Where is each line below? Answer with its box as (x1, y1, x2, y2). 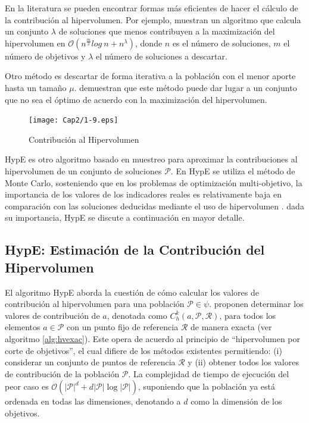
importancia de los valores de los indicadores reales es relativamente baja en (5, 188, 282, 200)
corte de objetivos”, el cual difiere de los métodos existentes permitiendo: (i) (5, 344, 282, 356)
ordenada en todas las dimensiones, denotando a (5, 395, 181, 408)
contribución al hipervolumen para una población (5, 297, 185, 310)
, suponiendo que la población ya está (138, 380, 275, 393)
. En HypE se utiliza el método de (170, 165, 295, 177)
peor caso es (5, 380, 49, 393)
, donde (135, 36, 163, 49)
